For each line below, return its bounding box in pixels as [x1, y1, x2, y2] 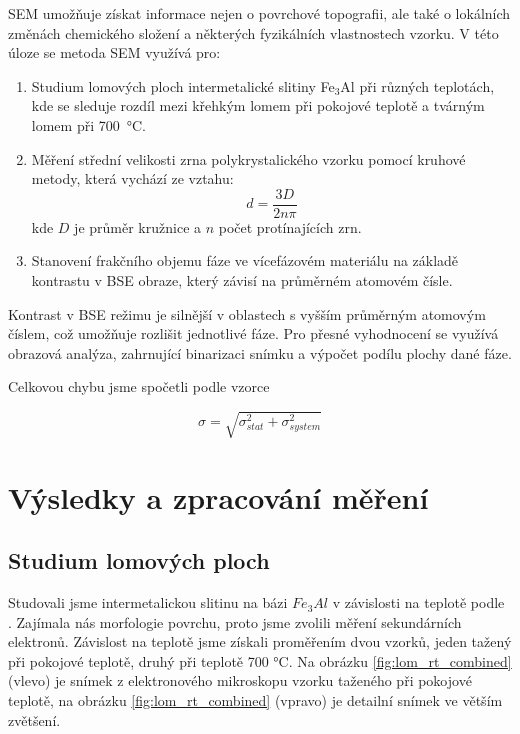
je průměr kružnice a [74, 216, 202, 237]
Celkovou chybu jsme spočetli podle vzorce [8, 376, 270, 397]
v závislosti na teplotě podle [332, 592, 505, 613]
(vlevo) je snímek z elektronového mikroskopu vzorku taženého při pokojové [8, 670, 472, 691]
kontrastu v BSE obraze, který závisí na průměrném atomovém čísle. [31, 270, 453, 290]
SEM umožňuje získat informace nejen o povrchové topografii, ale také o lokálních [8, 3, 511, 23]
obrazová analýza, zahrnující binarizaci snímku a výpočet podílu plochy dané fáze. [8, 342, 512, 363]
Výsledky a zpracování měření [8, 476, 429, 517]
